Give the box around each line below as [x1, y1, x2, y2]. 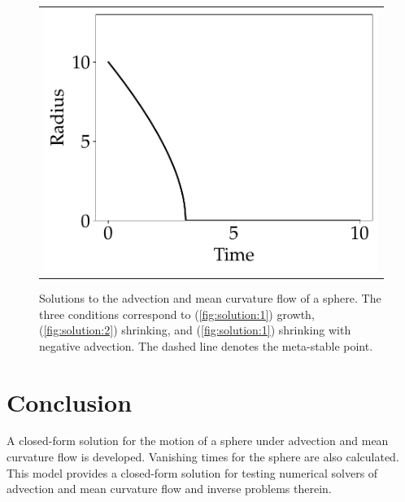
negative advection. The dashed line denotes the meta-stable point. [39, 337, 373, 354]
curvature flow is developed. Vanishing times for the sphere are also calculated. [7, 448, 399, 465]
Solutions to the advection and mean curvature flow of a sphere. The [39, 289, 381, 306]
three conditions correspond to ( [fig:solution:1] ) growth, [39, 305, 315, 322]
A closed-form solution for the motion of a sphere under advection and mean [7, 432, 389, 449]
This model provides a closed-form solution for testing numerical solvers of [7, 464, 378, 481]
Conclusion [7, 385, 133, 418]
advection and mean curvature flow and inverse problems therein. [7, 480, 332, 497]
